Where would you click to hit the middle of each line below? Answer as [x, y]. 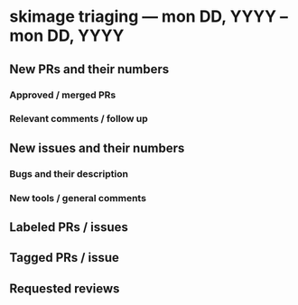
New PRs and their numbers [89, 69]
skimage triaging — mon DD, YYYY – [149, 17]
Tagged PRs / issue [64, 258]
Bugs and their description [69, 173]
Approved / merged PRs [63, 95]
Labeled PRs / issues [69, 227]
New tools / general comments [78, 198]
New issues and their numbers [97, 148]
